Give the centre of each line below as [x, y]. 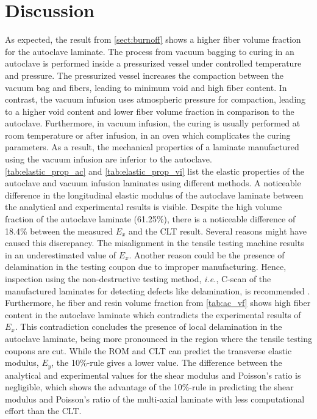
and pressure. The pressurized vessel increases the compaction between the [144, 75]
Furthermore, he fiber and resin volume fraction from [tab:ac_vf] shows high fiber [158, 303]
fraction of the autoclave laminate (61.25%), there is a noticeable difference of [150, 219]
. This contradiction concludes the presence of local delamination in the [148, 326]
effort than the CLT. [43, 411]
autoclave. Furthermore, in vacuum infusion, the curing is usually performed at [153, 123]
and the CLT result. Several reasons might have [218, 231]
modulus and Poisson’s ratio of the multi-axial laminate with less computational [155, 399]
